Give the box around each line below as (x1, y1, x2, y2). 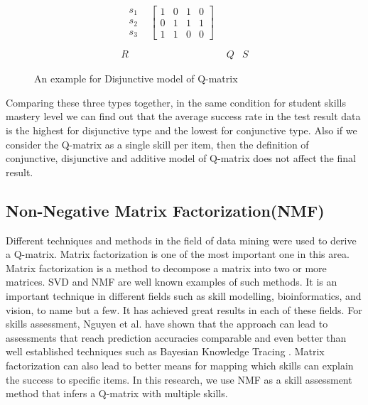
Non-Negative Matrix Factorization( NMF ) (6, 199, 325, 221)
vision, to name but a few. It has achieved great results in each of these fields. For (6, 302, 362, 317)
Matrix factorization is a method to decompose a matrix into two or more (6, 260, 327, 275)
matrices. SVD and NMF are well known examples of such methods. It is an (6, 274, 337, 289)
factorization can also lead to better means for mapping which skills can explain (6, 357, 354, 372)
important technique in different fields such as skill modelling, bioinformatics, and (6, 288, 362, 303)
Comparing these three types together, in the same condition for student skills (6, 94, 346, 109)
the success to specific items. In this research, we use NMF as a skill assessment (6, 372, 352, 387)
